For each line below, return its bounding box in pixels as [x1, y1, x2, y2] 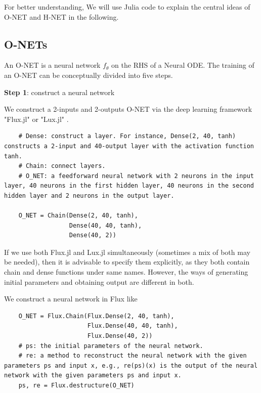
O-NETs [4, 36, 48, 52]
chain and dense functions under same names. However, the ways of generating [4, 267, 248, 277]
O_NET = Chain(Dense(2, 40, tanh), [18, 212, 138, 220]
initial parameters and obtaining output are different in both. [4, 276, 194, 287]
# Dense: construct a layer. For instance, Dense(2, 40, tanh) [18, 133, 236, 140]
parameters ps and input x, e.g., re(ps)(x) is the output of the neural [4, 362, 258, 369]
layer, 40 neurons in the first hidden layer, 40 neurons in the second [4, 182, 254, 190]
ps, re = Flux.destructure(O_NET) [18, 382, 135, 389]
